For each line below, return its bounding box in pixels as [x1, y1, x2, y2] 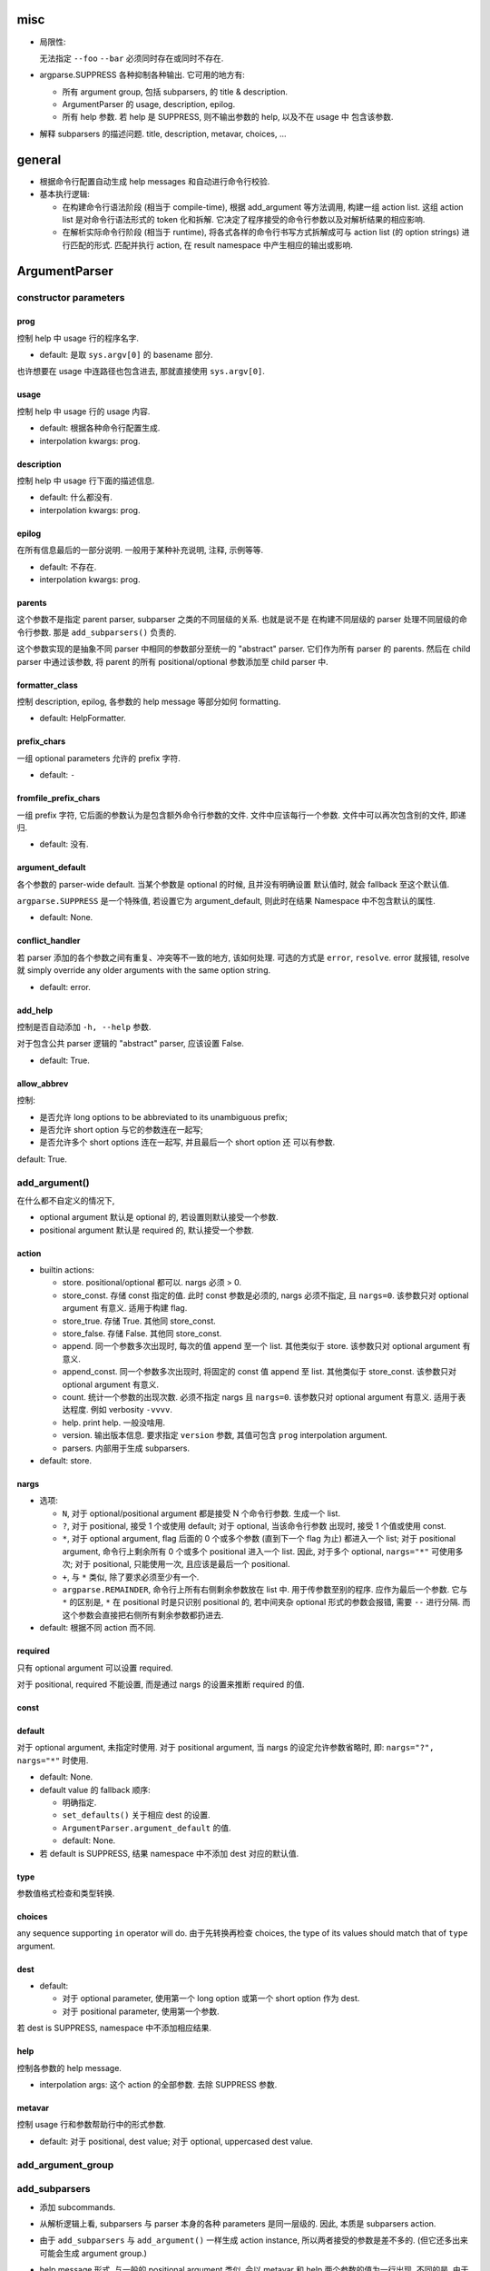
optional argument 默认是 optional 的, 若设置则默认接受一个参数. [39, 1212, 279, 1223]
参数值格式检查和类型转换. [16, 1888, 115, 1899]
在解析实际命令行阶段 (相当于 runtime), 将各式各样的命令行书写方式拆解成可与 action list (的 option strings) [62, 227, 460, 238]
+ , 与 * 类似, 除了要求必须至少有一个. [62, 1572, 200, 1582]
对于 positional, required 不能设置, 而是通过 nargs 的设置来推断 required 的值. [16, 1679, 305, 1690]
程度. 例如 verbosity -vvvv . [69, 1404, 172, 1415]
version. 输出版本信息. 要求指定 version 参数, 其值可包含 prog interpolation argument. [62, 1430, 387, 1441]
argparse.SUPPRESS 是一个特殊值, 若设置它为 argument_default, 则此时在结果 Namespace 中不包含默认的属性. [16, 896, 436, 907]
